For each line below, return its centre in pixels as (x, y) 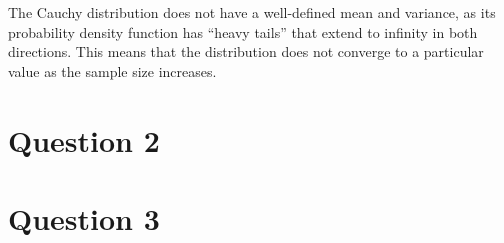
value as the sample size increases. (112, 70)
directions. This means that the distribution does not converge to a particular (246, 51)
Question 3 (84, 217)
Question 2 (84, 139)
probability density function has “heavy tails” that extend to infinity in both (243, 31)
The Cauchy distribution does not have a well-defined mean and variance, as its (252, 12)
